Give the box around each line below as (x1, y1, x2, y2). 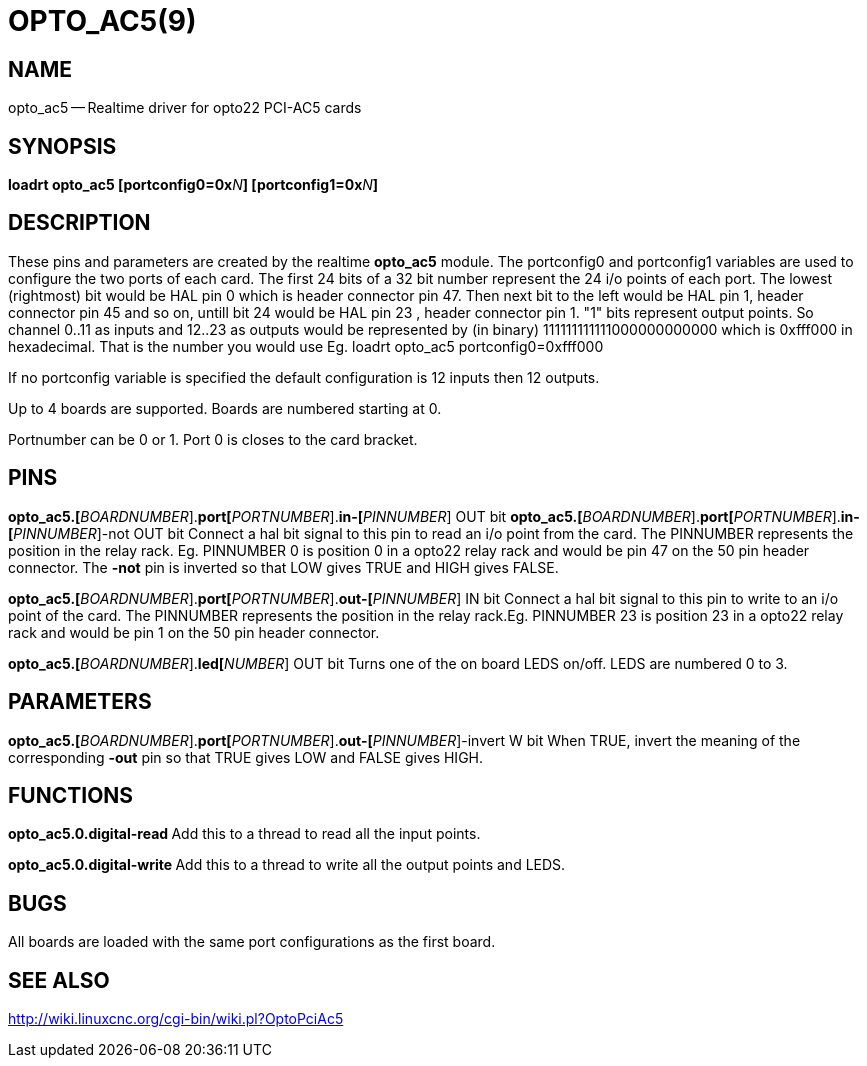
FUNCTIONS (8, 782, 134, 808)
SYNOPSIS (8, 133, 117, 159)
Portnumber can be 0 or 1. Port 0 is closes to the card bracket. (8, 430, 418, 448)
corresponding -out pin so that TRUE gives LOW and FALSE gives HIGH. (8, 748, 484, 766)
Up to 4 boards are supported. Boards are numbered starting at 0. (8, 399, 442, 417)
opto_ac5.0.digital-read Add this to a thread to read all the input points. (8, 825, 481, 843)
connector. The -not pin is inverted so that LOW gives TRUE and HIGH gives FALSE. (8, 558, 559, 576)
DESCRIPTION (8, 210, 151, 236)
